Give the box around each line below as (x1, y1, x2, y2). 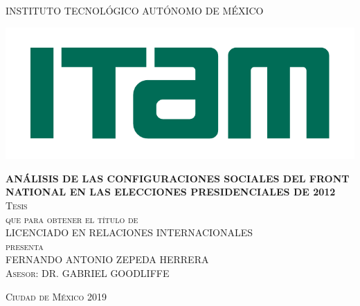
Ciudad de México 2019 (6, 289, 107, 303)
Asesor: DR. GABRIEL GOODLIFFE (6, 265, 170, 280)
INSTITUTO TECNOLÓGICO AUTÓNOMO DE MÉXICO (6, 3, 264, 17)
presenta (6, 238, 44, 253)
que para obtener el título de (6, 211, 138, 226)
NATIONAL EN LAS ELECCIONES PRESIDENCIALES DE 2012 (6, 184, 336, 199)
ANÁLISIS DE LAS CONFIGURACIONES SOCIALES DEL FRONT (6, 171, 350, 185)
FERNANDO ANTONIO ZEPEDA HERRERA (6, 252, 209, 267)
